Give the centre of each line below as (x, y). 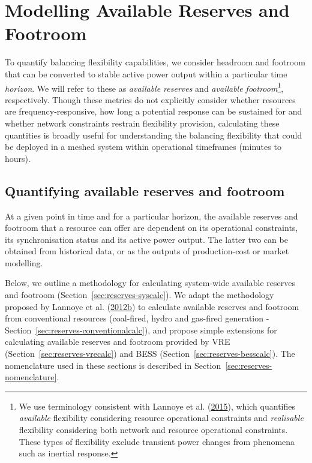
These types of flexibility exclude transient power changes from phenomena (157, 441)
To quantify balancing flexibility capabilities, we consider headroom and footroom (155, 62)
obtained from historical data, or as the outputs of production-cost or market (147, 251)
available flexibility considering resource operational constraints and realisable (161, 418)
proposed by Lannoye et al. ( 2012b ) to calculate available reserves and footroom (152, 306)
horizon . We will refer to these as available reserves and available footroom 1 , (144, 87)
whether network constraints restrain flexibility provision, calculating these (142, 123)
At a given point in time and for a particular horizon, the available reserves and (151, 216)
